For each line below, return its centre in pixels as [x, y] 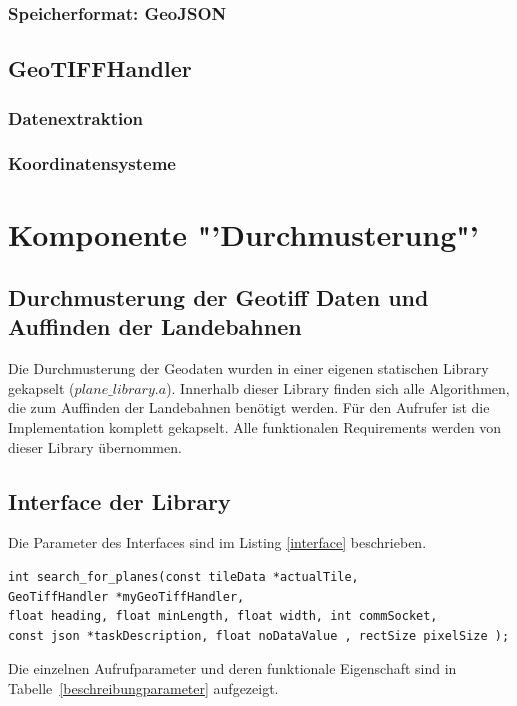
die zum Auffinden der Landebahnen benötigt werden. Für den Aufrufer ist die [249, 407]
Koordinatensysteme [92, 163]
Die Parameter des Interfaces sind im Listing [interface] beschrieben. [217, 542]
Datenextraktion [76, 117]
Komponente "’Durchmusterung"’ [243, 233]
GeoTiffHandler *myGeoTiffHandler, [126, 596]
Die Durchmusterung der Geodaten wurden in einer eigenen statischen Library [248, 368]
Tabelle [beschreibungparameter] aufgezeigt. [143, 688]
